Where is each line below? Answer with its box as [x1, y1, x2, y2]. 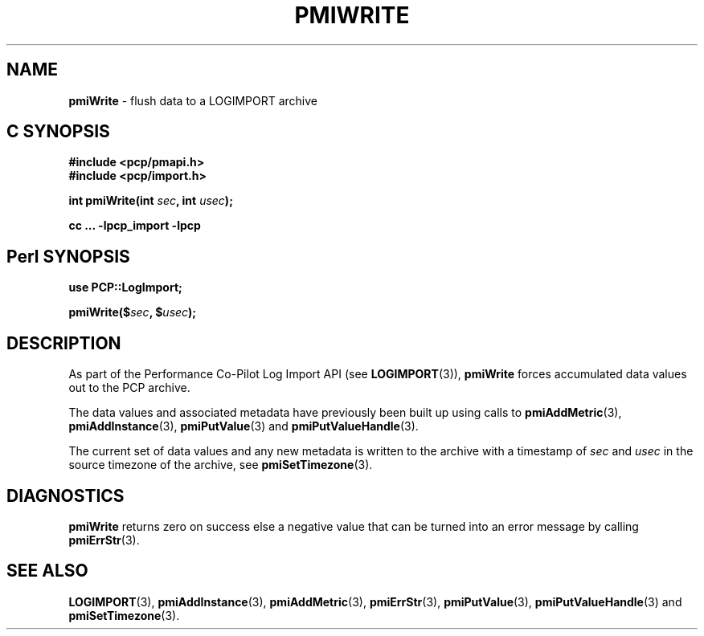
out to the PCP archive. [68, 381, 190, 395]
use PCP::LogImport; [68, 280, 182, 295]
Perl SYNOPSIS [6, 246, 130, 267]
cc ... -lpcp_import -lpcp [68, 218, 201, 233]
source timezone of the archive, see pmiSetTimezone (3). [68, 458, 373, 472]
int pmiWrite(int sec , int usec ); [68, 194, 233, 208]
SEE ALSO [6, 561, 88, 581]
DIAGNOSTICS [6, 485, 125, 506]
